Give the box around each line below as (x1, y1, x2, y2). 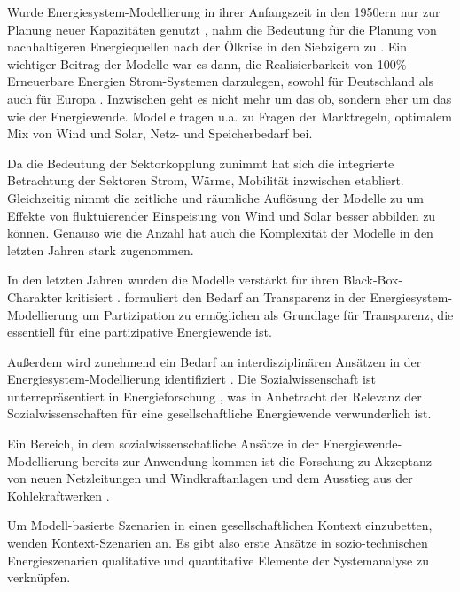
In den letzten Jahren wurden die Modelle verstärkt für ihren (7, 270, 339, 289)
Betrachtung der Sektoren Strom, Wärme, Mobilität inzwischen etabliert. (7, 171, 404, 190)
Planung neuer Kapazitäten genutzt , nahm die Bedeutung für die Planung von (7, 19, 437, 38)
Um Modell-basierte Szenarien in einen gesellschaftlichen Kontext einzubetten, (7, 516, 433, 534)
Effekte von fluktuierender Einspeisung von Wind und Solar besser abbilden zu (7, 206, 436, 224)
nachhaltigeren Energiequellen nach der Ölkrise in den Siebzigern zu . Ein (7, 37, 408, 56)
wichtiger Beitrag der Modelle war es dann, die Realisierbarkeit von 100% (7, 54, 407, 73)
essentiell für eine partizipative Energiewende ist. (7, 323, 272, 341)
